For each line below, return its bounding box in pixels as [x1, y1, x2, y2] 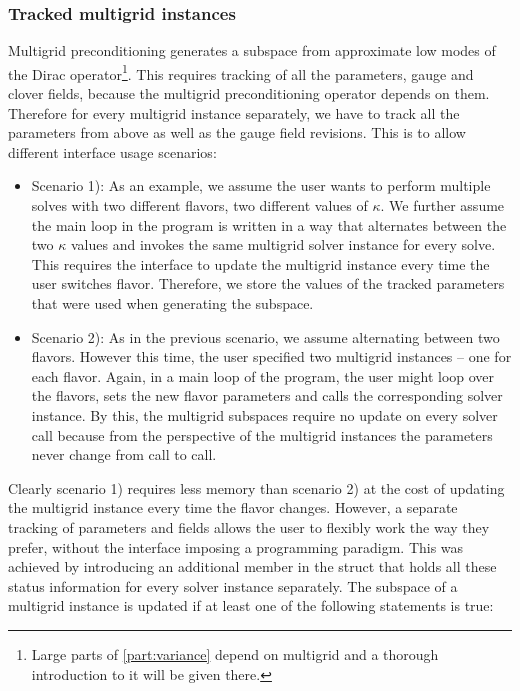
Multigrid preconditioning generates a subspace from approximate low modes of [8, 40, 496, 61]
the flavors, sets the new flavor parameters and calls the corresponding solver [31, 385, 503, 406]
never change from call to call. [31, 444, 217, 465]
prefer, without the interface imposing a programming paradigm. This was [8, 536, 464, 557]
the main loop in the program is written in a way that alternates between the [31, 214, 507, 235]
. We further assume [380, 195, 505, 216]
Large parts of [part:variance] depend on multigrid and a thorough [31, 643, 439, 664]
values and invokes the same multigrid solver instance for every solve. [70, 234, 496, 255]
